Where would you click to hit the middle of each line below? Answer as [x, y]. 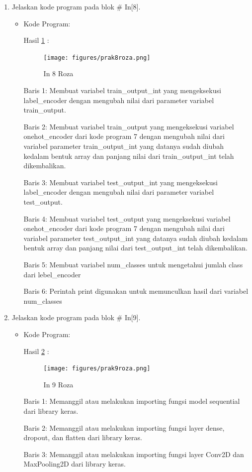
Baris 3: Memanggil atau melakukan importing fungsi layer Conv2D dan [134, 454]
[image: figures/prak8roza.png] [97, 58]
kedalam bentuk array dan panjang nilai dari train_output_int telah [129, 156]
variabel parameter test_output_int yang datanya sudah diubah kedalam [136, 238]
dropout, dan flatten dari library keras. [83, 437]
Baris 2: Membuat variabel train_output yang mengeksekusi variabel [129, 126]
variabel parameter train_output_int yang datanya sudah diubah [124, 146]
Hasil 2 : [36, 351]
